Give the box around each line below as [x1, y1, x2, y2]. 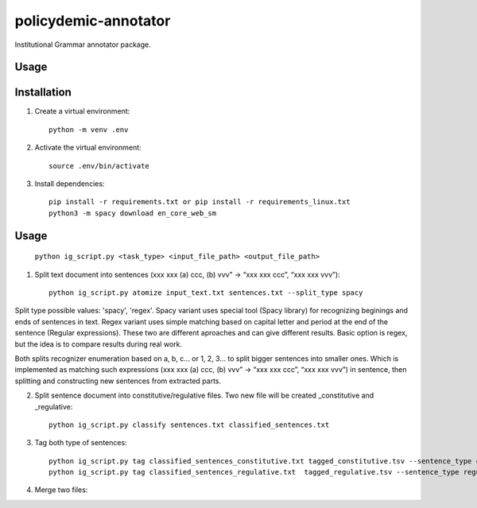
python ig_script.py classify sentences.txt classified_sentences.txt [48, 420, 330, 429]
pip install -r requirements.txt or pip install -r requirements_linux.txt [48, 197, 351, 207]
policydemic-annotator [14, 12, 171, 29]
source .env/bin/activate [48, 161, 150, 170]
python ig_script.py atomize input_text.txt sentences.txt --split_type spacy [48, 289, 363, 297]
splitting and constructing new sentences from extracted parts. [14, 376, 222, 386]
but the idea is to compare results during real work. [14, 339, 183, 349]
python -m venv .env [48, 125, 129, 134]
